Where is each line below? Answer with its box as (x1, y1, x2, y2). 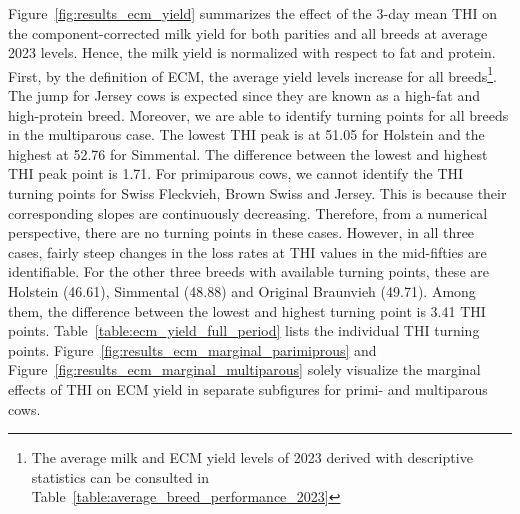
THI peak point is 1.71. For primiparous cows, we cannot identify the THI (8, 163, 464, 184)
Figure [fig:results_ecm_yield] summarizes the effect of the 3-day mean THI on (8, 3, 498, 23)
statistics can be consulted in (31, 466, 210, 487)
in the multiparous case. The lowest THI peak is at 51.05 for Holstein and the (8, 124, 485, 145)
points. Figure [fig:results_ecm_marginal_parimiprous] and (8, 339, 377, 360)
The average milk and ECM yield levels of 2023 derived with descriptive (31, 447, 473, 468)
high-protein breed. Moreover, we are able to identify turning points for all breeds (8, 104, 509, 125)
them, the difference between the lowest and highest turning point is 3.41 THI (8, 300, 486, 321)
